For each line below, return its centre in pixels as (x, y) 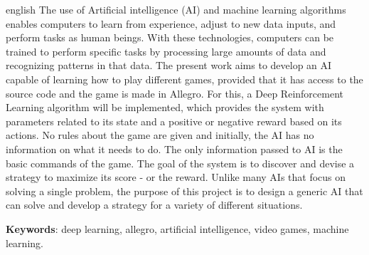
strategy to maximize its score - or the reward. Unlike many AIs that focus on (176, 177)
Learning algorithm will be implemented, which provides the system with (165, 107)
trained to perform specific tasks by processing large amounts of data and (166, 51)
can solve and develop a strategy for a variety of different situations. (154, 205)
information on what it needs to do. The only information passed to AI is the (174, 149)
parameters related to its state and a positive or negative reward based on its (174, 121)
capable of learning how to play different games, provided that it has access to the (184, 79)
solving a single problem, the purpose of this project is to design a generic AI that (184, 191)
